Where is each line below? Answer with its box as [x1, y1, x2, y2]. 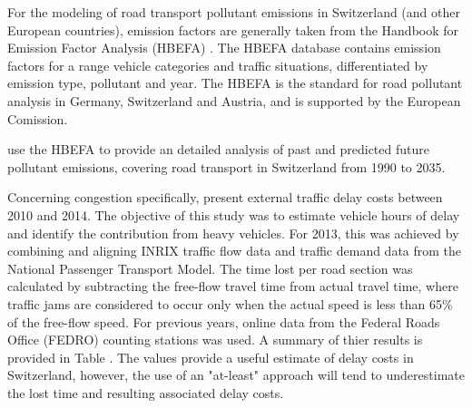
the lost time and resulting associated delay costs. [7, 383, 284, 402]
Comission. [7, 109, 68, 128]
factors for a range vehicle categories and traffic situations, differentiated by [7, 55, 428, 74]
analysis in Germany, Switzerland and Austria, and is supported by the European [7, 91, 461, 110]
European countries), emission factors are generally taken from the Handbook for [7, 20, 459, 39]
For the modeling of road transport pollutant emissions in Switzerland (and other [7, 3, 460, 21]
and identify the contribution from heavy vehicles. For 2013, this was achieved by [7, 223, 459, 242]
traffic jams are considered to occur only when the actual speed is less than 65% [7, 294, 453, 313]
